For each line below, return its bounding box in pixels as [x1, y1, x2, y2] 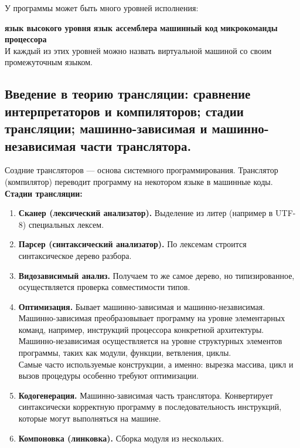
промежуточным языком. [5, 56, 93, 68]
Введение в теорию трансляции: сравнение [5, 85, 251, 103]
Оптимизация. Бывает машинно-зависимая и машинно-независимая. [18, 300, 265, 312]
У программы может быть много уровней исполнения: [5, 2, 199, 14]
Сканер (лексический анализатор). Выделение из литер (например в [18, 207, 273, 219]
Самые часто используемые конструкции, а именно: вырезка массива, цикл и [18, 358, 294, 370]
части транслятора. [80, 136, 192, 154]
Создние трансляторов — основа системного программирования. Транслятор [5, 164, 278, 176]
